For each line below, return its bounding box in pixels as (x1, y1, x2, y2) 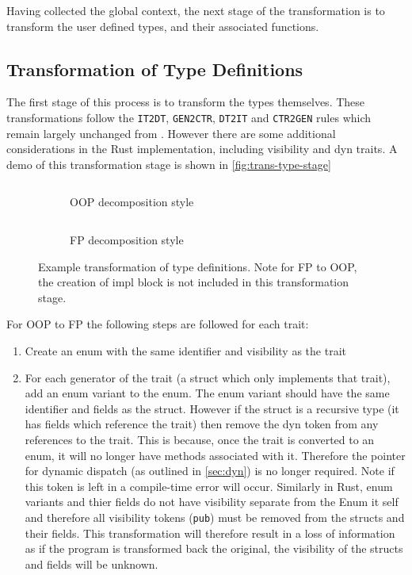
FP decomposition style (70, 232, 184, 248)
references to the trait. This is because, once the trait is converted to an (25, 431, 375, 447)
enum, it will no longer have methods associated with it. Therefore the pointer (25, 447, 406, 463)
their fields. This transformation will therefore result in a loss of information (25, 524, 395, 541)
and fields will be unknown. (25, 555, 158, 572)
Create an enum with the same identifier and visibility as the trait (25, 342, 346, 358)
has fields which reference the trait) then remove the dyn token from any (25, 416, 379, 432)
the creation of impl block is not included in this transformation (38, 274, 349, 290)
